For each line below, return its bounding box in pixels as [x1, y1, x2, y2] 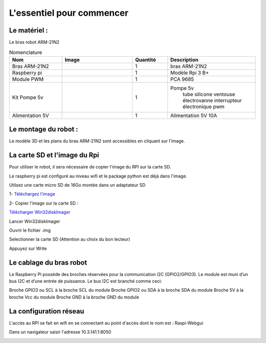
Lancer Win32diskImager [9, 218, 60, 224]
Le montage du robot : [9, 125, 78, 134]
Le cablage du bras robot [9, 258, 87, 267]
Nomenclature [9, 49, 42, 56]
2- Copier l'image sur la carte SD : [9, 200, 78, 206]
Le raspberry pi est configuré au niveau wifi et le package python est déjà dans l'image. [9, 173, 187, 179]
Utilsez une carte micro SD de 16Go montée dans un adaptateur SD [9, 182, 146, 188]
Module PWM [12, 75, 44, 82]
